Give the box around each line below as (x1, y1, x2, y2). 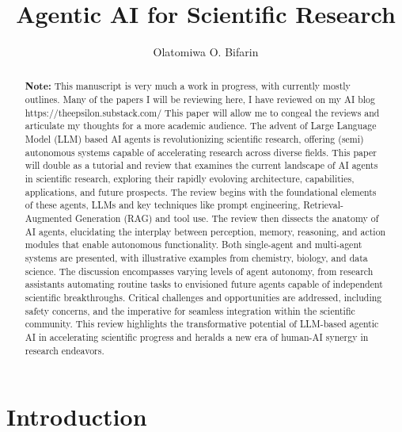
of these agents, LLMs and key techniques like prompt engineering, (25, 198, 301, 212)
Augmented (25, 212, 72, 225)
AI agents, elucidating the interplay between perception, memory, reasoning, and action (25, 224, 386, 238)
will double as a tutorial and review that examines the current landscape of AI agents (25, 159, 378, 172)
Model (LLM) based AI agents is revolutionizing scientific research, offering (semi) (25, 132, 364, 146)
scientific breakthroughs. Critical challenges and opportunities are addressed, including (25, 291, 382, 304)
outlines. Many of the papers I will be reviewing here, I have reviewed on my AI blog (25, 93, 375, 106)
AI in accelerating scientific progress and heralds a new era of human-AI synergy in (25, 330, 369, 343)
